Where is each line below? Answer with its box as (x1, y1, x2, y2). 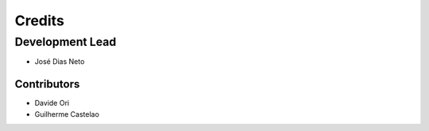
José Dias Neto (34, 57, 85, 66)
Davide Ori (34, 99, 70, 108)
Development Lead (14, 35, 117, 49)
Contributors (14, 77, 80, 91)
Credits (14, 12, 65, 29)
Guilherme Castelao (34, 109, 99, 118)
